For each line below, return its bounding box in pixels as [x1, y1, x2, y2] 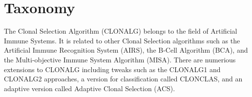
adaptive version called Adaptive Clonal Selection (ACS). [4, 83, 175, 93]
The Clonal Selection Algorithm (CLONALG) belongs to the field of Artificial [4, 26, 237, 36]
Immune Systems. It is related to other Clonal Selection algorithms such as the [4, 35, 240, 45]
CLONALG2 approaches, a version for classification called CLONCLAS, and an [4, 74, 243, 84]
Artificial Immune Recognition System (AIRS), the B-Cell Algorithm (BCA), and [4, 45, 248, 55]
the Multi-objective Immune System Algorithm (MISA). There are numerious [4, 54, 236, 64]
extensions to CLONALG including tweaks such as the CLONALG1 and [4, 64, 221, 74]
